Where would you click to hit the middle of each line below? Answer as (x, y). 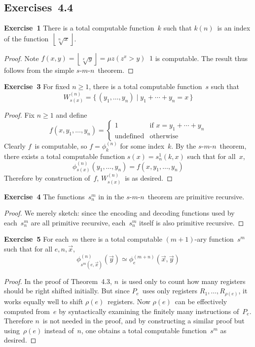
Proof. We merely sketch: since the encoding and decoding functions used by (119, 213)
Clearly (15, 145)
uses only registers (170, 291)
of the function (26, 38)
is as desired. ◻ (149, 178)
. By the (184, 145)
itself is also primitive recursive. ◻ (192, 222)
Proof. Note (21, 58)
